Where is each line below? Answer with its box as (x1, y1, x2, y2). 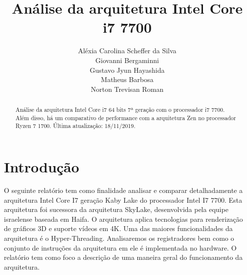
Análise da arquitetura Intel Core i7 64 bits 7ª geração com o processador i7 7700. (15, 106, 225, 114)
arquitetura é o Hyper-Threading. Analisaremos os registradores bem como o (4, 233, 234, 243)
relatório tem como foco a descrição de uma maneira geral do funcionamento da (4, 252, 243, 262)
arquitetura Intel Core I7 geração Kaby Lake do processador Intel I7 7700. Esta (4, 194, 242, 205)
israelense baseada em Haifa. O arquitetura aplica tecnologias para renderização (4, 213, 243, 224)
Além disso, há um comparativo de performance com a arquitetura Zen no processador (15, 113, 236, 122)
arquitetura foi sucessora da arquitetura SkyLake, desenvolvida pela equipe (4, 204, 228, 214)
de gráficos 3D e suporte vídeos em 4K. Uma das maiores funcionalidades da (4, 223, 233, 233)
